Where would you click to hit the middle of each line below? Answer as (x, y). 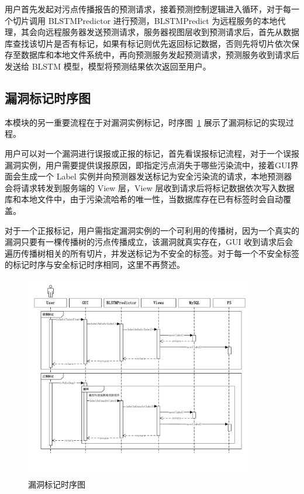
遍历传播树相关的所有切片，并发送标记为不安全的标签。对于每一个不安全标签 (152, 253)
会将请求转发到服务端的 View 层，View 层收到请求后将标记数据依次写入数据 (150, 187)
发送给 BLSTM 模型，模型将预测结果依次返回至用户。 (108, 66)
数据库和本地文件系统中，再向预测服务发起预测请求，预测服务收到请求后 (160, 55)
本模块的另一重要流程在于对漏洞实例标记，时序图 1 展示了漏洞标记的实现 (145, 122)
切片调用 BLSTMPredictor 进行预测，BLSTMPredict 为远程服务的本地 (145, 20)
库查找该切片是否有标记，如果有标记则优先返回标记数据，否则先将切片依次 (148, 43)
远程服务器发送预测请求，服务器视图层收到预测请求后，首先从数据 (172, 32)
